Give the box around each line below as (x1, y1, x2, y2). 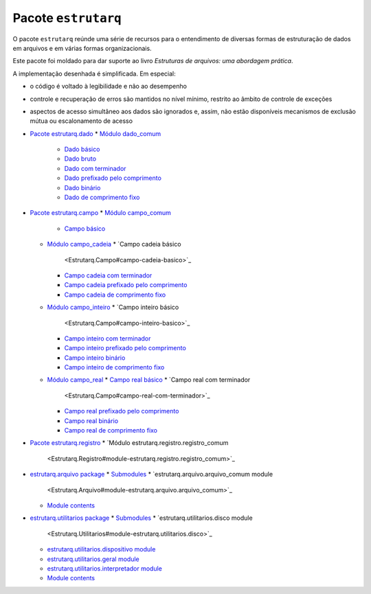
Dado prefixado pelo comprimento (64, 174, 161, 182)
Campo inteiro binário (64, 354, 126, 362)
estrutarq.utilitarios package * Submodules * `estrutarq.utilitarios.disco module (30, 514, 254, 522)
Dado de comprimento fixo (64, 193, 140, 202)
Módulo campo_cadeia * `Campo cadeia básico (47, 240, 181, 249)
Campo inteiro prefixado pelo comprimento (64, 344, 187, 352)
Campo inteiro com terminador (64, 334, 151, 343)
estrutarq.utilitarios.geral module (47, 555, 140, 563)
